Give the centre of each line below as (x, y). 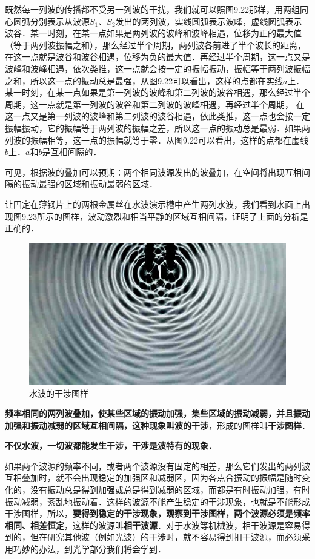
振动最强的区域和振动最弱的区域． (89, 184)
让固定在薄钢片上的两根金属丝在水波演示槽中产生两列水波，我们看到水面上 (153, 204)
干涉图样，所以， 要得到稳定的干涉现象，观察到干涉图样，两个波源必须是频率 (157, 513)
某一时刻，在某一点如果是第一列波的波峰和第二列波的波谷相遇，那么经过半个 (157, 92)
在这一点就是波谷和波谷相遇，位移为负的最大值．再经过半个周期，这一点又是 (157, 57)
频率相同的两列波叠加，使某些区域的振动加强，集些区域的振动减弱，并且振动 (157, 413)
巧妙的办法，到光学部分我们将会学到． (89, 549)
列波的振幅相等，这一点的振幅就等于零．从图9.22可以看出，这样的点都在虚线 (157, 140)
